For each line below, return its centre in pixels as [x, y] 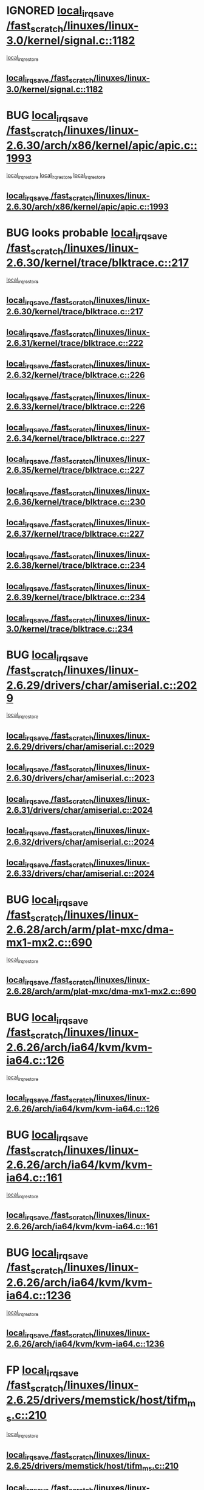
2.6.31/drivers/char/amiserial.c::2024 [80, 810]
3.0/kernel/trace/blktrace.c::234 [70, 629]
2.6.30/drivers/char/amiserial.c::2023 [80, 778]
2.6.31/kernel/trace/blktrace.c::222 [75, 343]
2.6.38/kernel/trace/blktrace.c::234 [76, 566]
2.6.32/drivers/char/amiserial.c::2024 [80, 842]
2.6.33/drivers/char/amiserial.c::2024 [80, 874]
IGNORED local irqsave [60, 12]
